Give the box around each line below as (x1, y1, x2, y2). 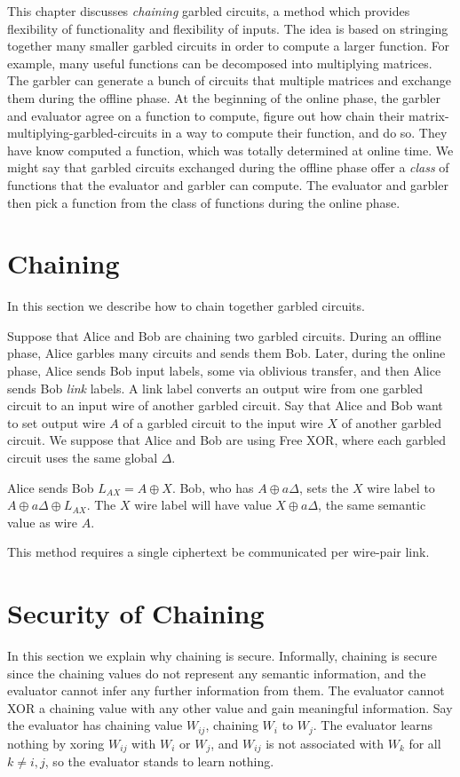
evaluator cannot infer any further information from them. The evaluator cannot (7, 681, 445, 700)
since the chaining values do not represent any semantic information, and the (7, 663, 426, 682)
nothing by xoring (7, 733, 105, 752)
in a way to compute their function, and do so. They (161, 123, 448, 142)
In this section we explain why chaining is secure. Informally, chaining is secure (7, 646, 437, 665)
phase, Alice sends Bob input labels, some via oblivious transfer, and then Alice (7, 361, 441, 380)
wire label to (367, 478, 435, 496)
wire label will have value (134, 496, 272, 514)
